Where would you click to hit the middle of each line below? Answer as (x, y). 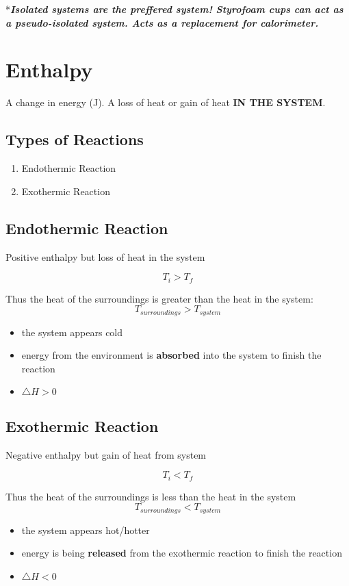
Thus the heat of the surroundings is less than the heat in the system (151, 496)
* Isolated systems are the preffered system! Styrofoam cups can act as (174, 9)
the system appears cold (72, 332)
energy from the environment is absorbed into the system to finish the (171, 355)
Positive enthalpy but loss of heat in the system (105, 256)
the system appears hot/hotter (86, 530)
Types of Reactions (75, 139)
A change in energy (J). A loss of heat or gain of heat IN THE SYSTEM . (166, 102)
